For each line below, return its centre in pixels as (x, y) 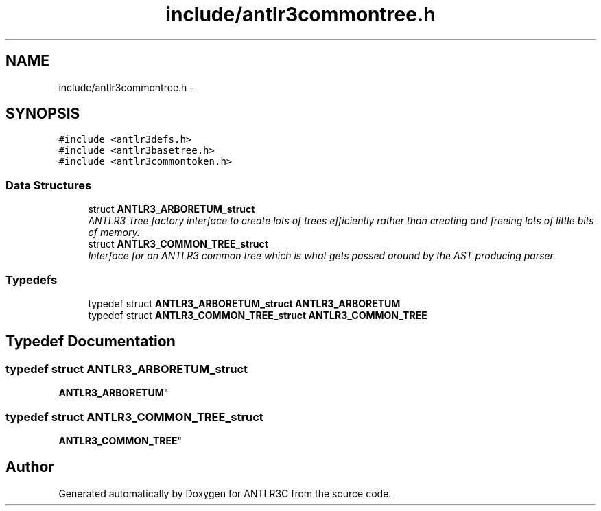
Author (30, 467)
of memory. (114, 233)
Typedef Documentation (91, 342)
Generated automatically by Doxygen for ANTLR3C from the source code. (225, 493)
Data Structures (49, 185)
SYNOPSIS (43, 114)
